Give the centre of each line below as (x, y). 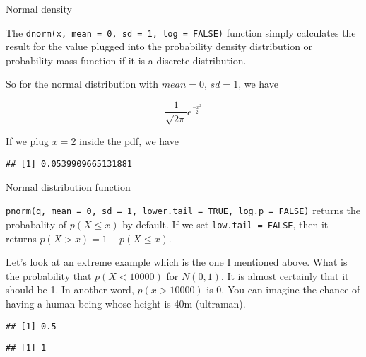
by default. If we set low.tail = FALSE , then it (225, 224)
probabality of (36, 224)
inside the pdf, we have (129, 141)
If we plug (28, 141)
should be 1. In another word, (70, 289)
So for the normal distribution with (82, 84)
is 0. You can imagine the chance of (283, 289)
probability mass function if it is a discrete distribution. (126, 60)
